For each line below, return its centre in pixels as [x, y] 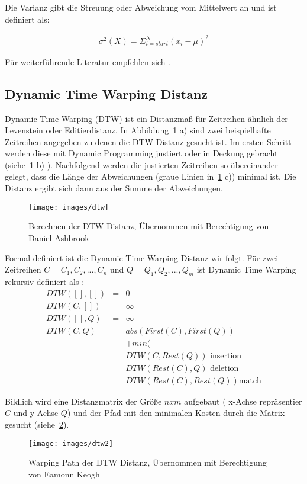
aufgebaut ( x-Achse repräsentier [243, 401]
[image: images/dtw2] [71, 443]
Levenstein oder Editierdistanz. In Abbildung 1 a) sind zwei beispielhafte [138, 130]
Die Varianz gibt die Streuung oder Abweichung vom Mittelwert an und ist [141, 7]
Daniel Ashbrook [59, 237]
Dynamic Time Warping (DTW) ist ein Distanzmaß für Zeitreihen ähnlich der [146, 118]
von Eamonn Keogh [64, 474]
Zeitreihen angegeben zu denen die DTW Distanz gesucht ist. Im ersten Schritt [148, 141]
